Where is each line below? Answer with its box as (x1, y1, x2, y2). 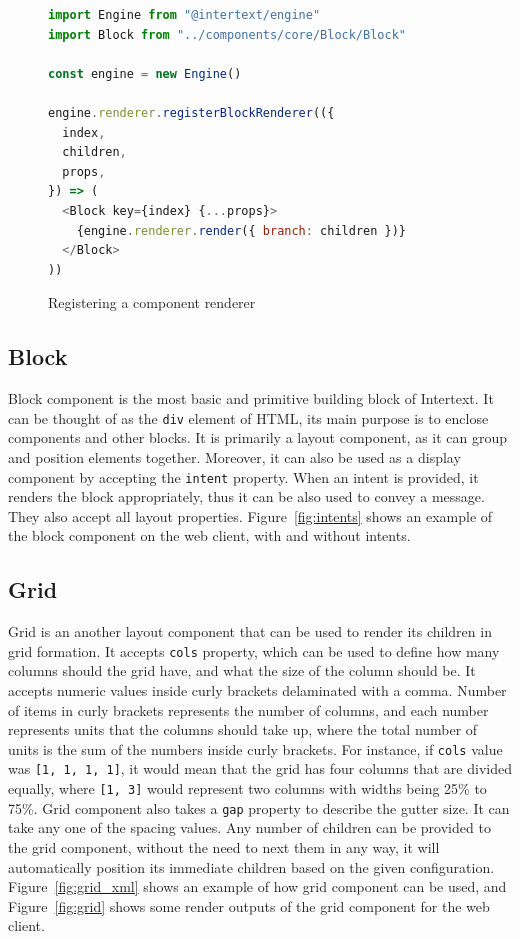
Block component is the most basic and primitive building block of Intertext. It (8, 388, 494, 409)
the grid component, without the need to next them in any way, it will (8, 837, 440, 858)
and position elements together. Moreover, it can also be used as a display (8, 446, 461, 467)
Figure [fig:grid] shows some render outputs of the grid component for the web (8, 895, 490, 916)
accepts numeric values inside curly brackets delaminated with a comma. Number (8, 680, 507, 701)
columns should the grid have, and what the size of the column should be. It (8, 660, 476, 681)
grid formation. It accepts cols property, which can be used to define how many (8, 640, 500, 661)
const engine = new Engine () (48, 66, 242, 81)
